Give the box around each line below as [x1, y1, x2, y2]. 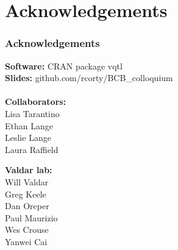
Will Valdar [5, 175, 49, 188]
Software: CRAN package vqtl [5, 59, 123, 72]
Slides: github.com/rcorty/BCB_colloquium [5, 71, 173, 84]
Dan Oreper [5, 199, 49, 212]
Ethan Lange [5, 119, 53, 132]
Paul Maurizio [5, 211, 58, 224]
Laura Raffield [5, 143, 59, 155]
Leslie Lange [5, 131, 51, 144]
